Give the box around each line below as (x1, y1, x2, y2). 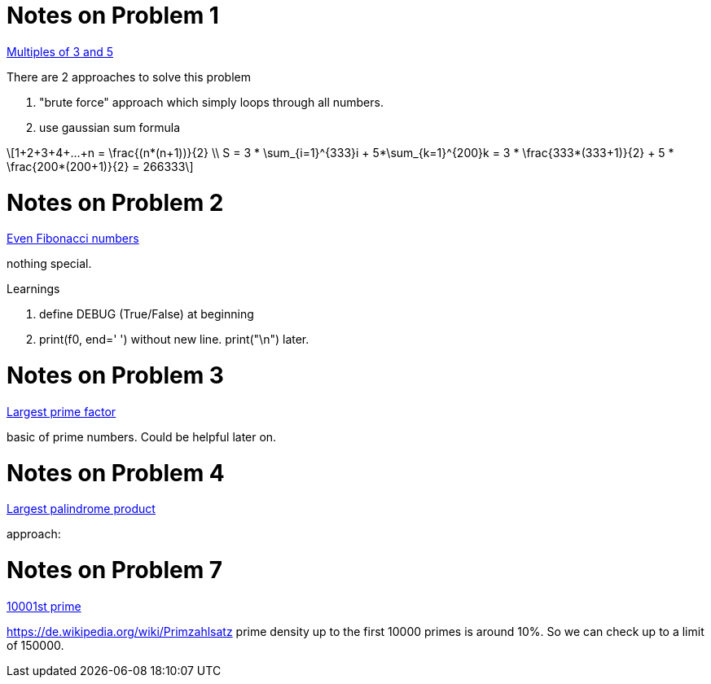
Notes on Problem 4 (7, 458, 225, 487)
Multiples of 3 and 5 (7, 44, 113, 59)
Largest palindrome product (7, 502, 156, 516)
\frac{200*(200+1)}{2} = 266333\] (7, 159, 194, 173)
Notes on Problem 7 (7, 556, 223, 584)
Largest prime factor (7, 404, 116, 419)
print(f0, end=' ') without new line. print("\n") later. (39, 332, 309, 347)
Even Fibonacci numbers (7, 231, 139, 246)
